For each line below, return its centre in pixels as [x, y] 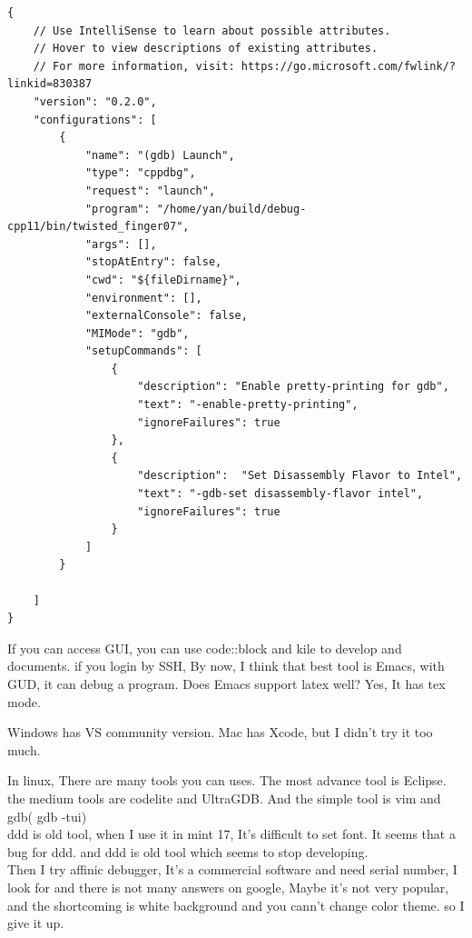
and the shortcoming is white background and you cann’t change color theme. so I [236, 905]
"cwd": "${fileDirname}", [163, 279]
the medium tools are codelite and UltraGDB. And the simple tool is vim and [224, 798]
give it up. [36, 923]
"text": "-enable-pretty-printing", [248, 405]
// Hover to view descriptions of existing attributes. [206, 49]
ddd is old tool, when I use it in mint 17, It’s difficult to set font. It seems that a [231, 834]
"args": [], [121, 244]
